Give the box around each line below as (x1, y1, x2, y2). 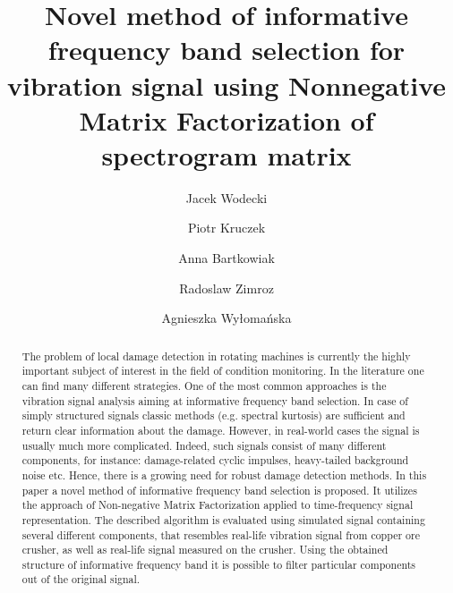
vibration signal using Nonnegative (6, 66, 446, 103)
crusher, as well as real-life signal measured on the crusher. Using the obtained (21, 542, 389, 557)
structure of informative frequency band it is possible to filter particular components (21, 556, 416, 572)
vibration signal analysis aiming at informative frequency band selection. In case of (21, 393, 408, 408)
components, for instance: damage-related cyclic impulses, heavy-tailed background (21, 453, 409, 468)
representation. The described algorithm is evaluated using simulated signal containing (21, 512, 425, 527)
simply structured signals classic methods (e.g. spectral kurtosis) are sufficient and (21, 408, 406, 423)
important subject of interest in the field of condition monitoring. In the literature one (21, 363, 424, 378)
